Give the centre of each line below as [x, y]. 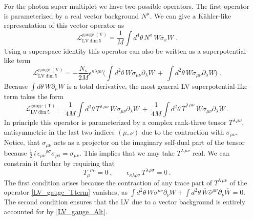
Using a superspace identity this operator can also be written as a [103, 50]
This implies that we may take [129, 152]
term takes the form [34, 96]
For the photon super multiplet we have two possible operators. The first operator [127, 6]
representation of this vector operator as [64, 25]
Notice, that [22, 142]
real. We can [211, 152]
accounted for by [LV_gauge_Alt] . [56, 211]
